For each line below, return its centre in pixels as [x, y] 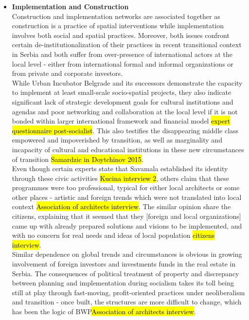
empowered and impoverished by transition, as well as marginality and [117, 140]
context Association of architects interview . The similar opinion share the [121, 206]
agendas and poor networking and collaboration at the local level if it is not [125, 111]
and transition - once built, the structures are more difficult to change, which [127, 302]
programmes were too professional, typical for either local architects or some [126, 187]
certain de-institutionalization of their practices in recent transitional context [127, 44]
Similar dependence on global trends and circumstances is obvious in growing [127, 254]
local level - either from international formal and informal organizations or [123, 63]
